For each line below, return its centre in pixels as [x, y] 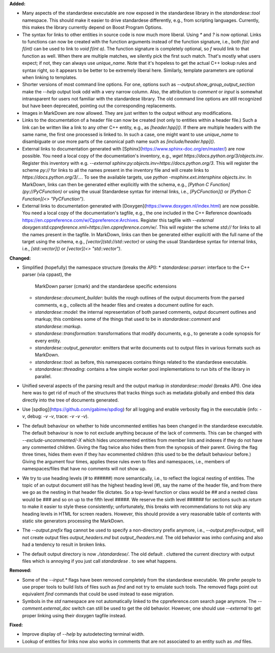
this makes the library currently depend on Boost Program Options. [92, 28]
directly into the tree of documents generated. [71, 400]
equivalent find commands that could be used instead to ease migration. [98, 594]
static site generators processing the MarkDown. [73, 521]
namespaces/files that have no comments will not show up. [84, 469]
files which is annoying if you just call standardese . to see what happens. [100, 561]
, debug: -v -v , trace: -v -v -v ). [57, 416]
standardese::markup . [58, 326]
